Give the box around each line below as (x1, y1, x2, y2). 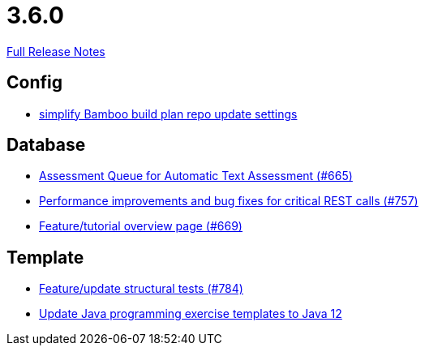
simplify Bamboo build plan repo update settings (39, 106, 298, 121)
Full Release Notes (6, 44, 105, 58)
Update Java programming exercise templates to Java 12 (39, 307, 342, 321)
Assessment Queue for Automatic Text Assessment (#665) (39, 169, 353, 183)
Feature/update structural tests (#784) (39, 281, 243, 296)
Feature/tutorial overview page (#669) (39, 219, 243, 234)
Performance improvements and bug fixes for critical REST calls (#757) (39, 194, 419, 208)
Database (6, 135, 86, 156)
